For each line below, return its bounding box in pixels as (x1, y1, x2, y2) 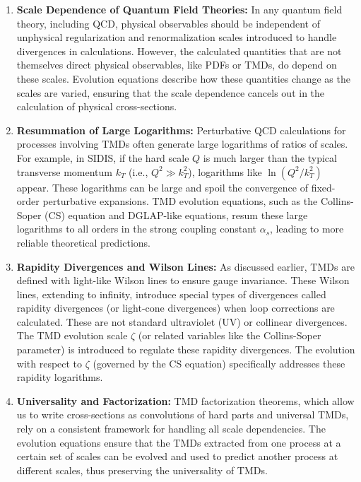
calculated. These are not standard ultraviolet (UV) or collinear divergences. (16, 314, 348, 329)
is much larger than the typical (203, 150, 337, 165)
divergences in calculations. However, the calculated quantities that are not (16, 43, 342, 58)
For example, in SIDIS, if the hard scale (16, 150, 189, 165)
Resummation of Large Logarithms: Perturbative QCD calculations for (16, 122, 346, 137)
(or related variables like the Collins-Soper (138, 328, 321, 343)
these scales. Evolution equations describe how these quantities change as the (16, 71, 350, 86)
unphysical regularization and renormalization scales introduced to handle (16, 30, 337, 45)
